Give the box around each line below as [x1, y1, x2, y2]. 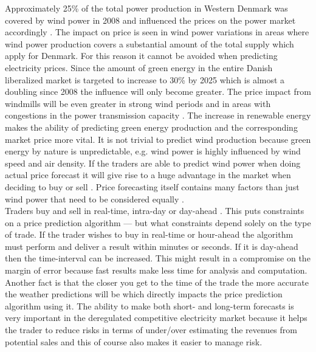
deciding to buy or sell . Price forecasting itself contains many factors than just [5, 180, 300, 193]
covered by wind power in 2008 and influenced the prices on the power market [5, 13, 296, 26]
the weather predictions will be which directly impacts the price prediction [5, 288, 283, 300]
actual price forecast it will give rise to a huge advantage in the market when [5, 168, 291, 181]
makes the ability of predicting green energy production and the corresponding [5, 120, 298, 133]
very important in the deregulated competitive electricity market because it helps [5, 311, 307, 324]
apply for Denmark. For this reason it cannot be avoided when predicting [5, 49, 278, 62]
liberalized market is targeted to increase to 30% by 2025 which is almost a [5, 73, 285, 86]
